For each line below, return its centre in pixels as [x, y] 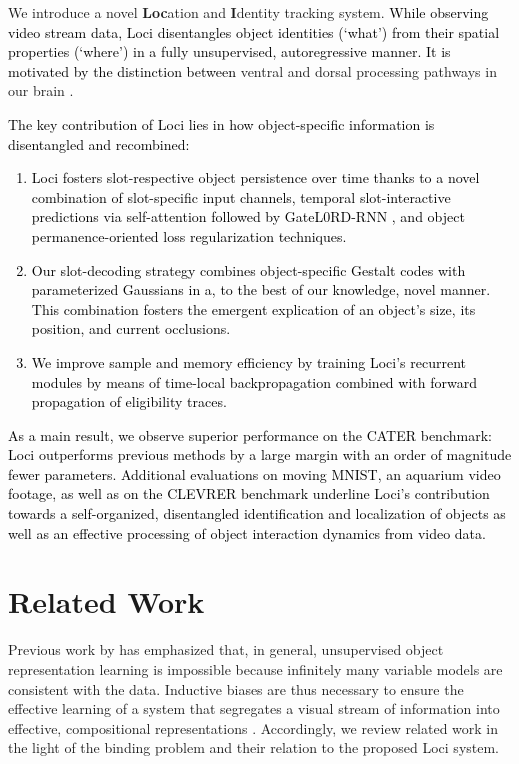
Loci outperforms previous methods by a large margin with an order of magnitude [260, 454]
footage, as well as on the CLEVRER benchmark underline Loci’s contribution [249, 493]
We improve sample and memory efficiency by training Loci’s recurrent [248, 361]
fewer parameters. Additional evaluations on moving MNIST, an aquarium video [254, 473]
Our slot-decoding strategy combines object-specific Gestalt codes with [248, 269]
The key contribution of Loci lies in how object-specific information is [221, 123]
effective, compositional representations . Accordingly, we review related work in [253, 727]
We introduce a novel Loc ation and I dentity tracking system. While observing [248, 12]
